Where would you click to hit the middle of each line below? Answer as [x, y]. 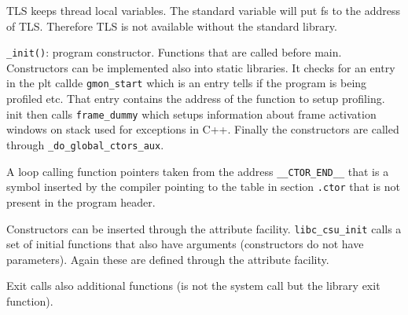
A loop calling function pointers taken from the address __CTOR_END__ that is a [198, 171]
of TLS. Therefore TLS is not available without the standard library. [172, 26]
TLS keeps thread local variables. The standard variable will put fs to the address [203, 10]
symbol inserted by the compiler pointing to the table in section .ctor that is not [203, 187]
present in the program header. [81, 201]
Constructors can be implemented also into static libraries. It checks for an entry [201, 67]
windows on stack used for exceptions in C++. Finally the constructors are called [203, 129]
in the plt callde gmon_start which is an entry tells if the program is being [187, 83]
